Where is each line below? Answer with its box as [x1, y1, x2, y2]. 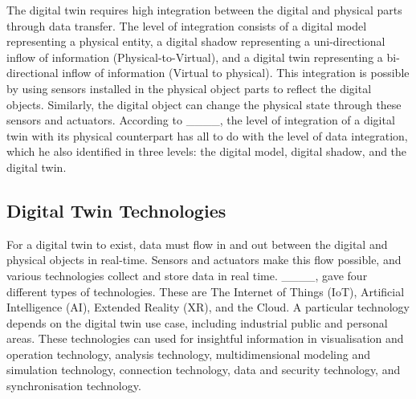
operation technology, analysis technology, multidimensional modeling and [6, 345, 370, 362]
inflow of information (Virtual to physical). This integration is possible [62, 64, 410, 81]
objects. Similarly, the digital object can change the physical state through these [6, 96, 402, 112]
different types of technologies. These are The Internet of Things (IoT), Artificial [6, 283, 405, 299]
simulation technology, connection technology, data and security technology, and [6, 361, 401, 378]
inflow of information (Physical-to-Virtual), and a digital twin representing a [6, 48, 383, 65]
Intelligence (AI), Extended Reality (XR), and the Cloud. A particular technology [6, 299, 410, 316]
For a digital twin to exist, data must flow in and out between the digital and [6, 235, 388, 252]
